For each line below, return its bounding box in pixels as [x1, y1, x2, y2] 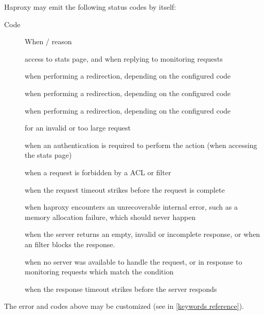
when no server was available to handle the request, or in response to [25, 256, 242, 267]
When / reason [25, 36, 72, 47]
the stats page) [25, 150, 72, 160]
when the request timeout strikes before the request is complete [25, 184, 225, 195]
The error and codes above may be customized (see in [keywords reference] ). [4, 301, 244, 311]
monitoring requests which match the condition [25, 266, 174, 277]
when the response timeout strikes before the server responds [25, 283, 217, 294]
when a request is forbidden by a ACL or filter [25, 166, 171, 177]
